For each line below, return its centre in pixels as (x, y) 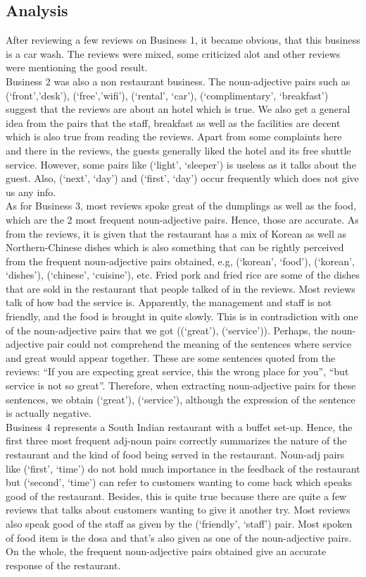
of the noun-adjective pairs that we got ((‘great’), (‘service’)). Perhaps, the (167, 330)
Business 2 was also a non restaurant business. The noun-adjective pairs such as (178, 81)
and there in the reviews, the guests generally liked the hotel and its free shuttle (178, 150)
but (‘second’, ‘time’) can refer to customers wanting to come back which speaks (179, 482)
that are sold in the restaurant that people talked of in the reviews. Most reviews (181, 288)
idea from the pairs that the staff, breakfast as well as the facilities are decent (173, 122)
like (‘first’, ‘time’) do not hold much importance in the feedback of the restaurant (183, 468)
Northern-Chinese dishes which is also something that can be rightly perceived (175, 247)
